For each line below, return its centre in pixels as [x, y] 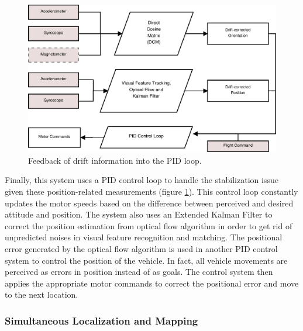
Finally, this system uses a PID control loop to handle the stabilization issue [142, 180]
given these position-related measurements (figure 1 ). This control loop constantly [151, 191]
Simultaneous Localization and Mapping [101, 320]
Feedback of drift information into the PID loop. [115, 160]
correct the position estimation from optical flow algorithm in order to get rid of [149, 225]
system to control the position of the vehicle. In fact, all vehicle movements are [146, 260]
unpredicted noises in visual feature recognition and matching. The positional [144, 237]
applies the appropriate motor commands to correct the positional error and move [152, 283]
